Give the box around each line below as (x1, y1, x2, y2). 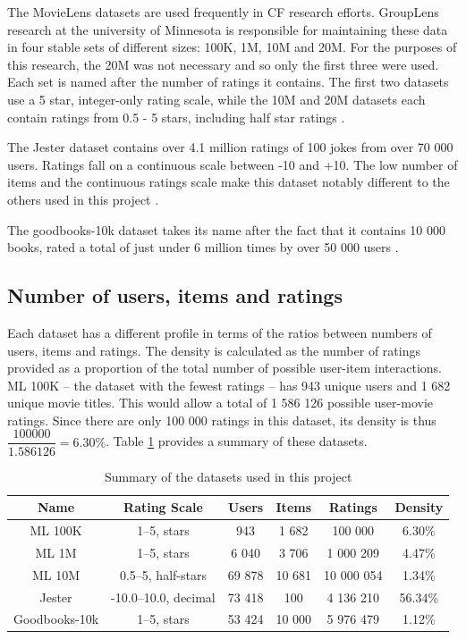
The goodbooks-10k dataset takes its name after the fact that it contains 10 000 (7, 220, 445, 239)
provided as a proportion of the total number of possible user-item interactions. (7, 358, 442, 377)
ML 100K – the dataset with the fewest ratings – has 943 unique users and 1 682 (7, 375, 451, 394)
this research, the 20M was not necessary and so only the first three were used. (7, 55, 439, 73)
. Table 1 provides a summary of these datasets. (106, 432, 368, 450)
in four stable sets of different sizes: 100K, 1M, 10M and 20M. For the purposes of (7, 38, 457, 56)
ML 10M (32, 565, 80, 584)
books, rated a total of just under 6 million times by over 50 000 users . (7, 238, 399, 256)
